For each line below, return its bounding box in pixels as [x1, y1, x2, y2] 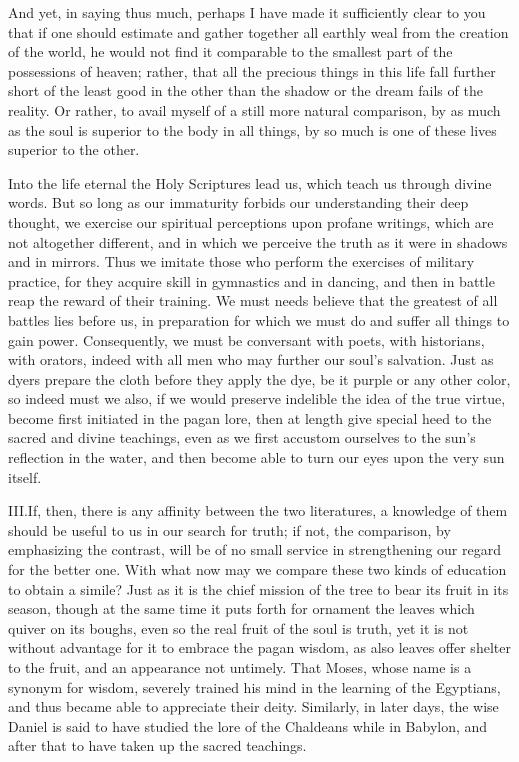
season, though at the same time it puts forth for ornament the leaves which [8, 598, 475, 619]
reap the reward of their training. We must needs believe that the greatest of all [8, 290, 498, 311]
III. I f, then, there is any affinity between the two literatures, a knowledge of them [8, 500, 508, 521]
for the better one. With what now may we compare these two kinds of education [8, 559, 507, 580]
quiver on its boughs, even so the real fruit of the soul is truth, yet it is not [8, 617, 469, 638]
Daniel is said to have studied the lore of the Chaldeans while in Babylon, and [8, 715, 488, 736]
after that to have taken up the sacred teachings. [8, 735, 307, 756]
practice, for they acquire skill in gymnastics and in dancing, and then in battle [8, 270, 495, 291]
